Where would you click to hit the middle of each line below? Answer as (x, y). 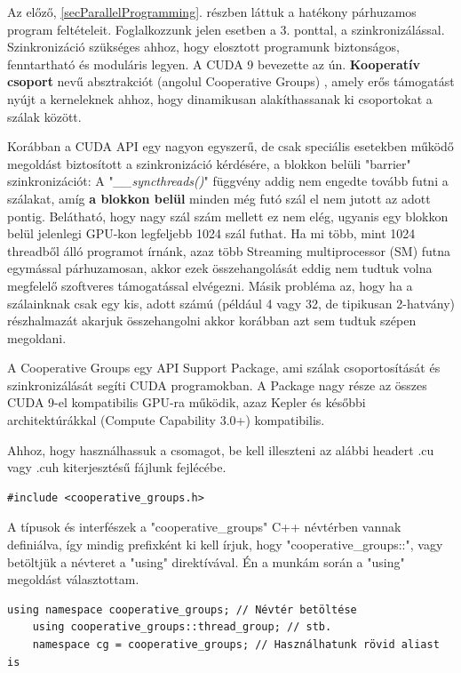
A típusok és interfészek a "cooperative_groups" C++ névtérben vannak (204, 527)
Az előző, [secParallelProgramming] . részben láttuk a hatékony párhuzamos (212, 12)
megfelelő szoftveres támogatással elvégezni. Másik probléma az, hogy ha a (210, 285)
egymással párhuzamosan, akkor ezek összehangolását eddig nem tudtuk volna (220, 268)
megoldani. (37, 337)
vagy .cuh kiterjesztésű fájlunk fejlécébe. (117, 467)
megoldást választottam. (73, 579)
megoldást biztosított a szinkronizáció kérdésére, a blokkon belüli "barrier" (209, 163)
